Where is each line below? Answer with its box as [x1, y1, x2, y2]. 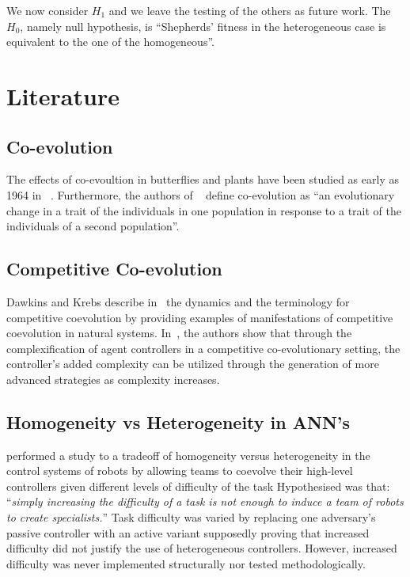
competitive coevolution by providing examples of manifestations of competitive [6, 309, 393, 325]
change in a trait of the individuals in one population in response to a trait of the [6, 202, 401, 218]
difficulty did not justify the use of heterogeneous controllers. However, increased [6, 540, 397, 556]
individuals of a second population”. [6, 218, 180, 234]
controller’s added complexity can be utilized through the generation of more [6, 355, 379, 372]
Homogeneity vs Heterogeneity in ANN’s [6, 409, 351, 434]
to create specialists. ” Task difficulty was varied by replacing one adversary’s [6, 509, 376, 526]
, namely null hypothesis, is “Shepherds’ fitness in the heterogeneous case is [20, 17, 386, 34]
